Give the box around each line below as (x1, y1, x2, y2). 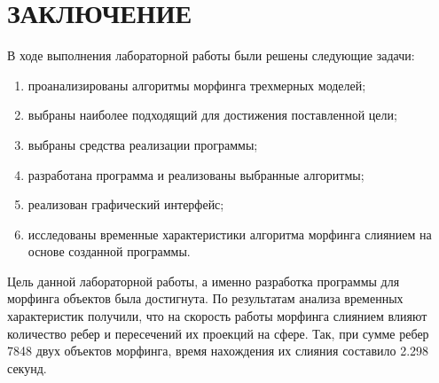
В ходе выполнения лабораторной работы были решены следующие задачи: (7, 46, 415, 65)
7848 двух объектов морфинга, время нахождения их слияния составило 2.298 (7, 341, 429, 360)
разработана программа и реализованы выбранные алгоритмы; (27, 165, 365, 184)
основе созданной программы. (27, 242, 191, 261)
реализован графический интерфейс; (27, 195, 224, 214)
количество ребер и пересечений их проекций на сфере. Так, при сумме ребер (7, 324, 429, 342)
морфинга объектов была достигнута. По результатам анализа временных (7, 289, 404, 308)
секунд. (7, 358, 47, 377)
